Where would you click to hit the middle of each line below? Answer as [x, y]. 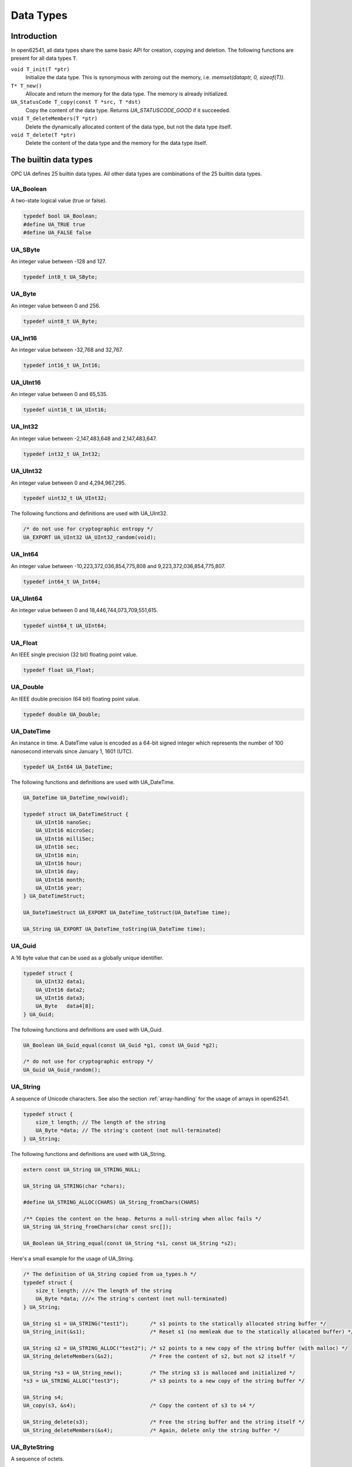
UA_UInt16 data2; [60, 990]
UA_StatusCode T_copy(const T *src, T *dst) [76, 102]
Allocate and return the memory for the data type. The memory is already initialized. [127, 94]
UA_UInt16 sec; [57, 847]
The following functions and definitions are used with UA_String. [89, 1154]
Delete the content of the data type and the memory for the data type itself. [116, 143]
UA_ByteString [33, 1447]
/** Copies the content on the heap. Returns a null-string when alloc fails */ [142, 1219]
